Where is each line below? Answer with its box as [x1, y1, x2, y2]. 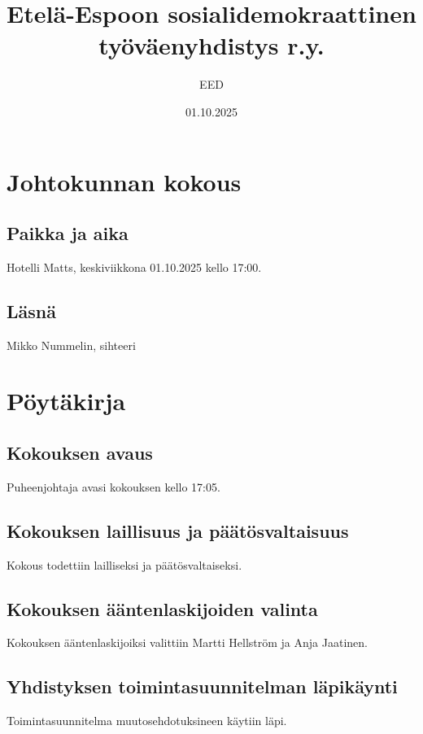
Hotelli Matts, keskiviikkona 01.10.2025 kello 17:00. [7, 258, 262, 275]
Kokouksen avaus [7, 440, 153, 465]
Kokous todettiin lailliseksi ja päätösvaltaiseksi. [7, 556, 242, 573]
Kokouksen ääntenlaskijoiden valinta [7, 596, 318, 621]
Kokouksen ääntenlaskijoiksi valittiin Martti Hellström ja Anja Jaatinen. [7, 634, 368, 651]
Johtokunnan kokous [7, 164, 242, 198]
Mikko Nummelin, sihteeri [7, 336, 136, 353]
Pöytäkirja [7, 384, 126, 417]
